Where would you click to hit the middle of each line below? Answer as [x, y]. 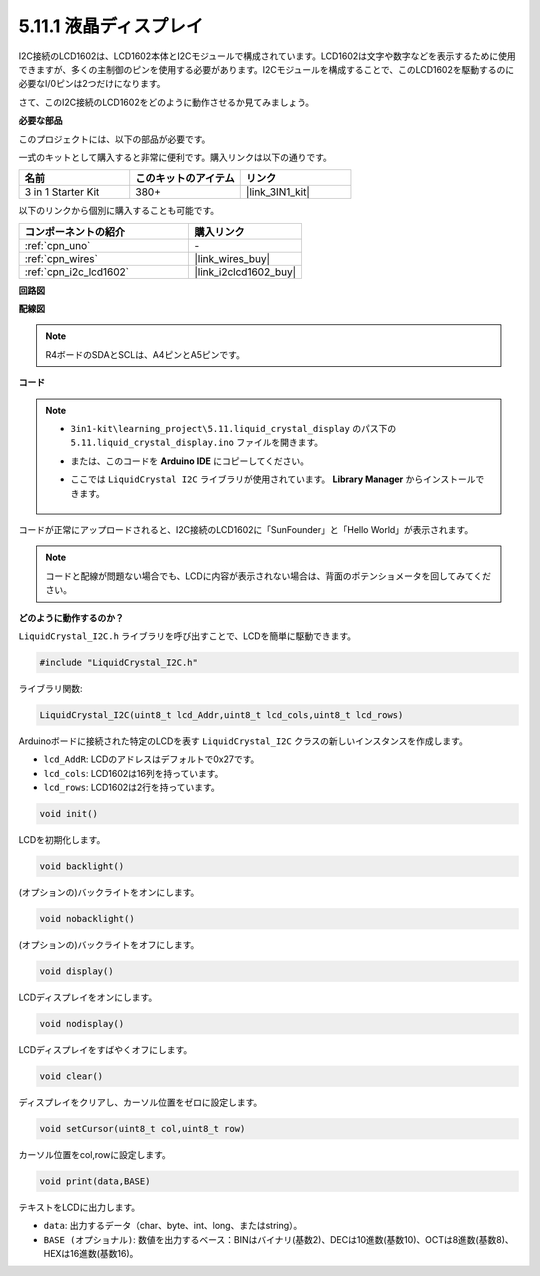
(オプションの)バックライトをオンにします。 [109, 892]
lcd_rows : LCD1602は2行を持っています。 [131, 787]
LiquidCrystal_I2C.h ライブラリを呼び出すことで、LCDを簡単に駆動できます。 [187, 636]
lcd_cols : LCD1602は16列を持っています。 [133, 773]
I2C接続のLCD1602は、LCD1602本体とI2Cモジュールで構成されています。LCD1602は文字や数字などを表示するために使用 [267, 56]
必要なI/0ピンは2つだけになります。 [92, 84]
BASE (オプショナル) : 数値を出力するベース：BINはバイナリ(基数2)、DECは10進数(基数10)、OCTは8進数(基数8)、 [278, 1239]
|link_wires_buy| [232, 258]
